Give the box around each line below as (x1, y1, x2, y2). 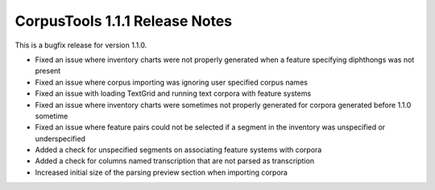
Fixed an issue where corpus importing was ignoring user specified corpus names (35, 77, 308, 87)
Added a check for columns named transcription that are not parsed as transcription (35, 156, 314, 166)
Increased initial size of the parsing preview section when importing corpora (35, 167, 288, 177)
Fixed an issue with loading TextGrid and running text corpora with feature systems (35, 89, 312, 98)
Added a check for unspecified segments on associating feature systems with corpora (35, 145, 322, 155)
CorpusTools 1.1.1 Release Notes (14, 12, 233, 30)
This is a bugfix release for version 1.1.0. (14, 40, 147, 50)
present (35, 66, 61, 76)
